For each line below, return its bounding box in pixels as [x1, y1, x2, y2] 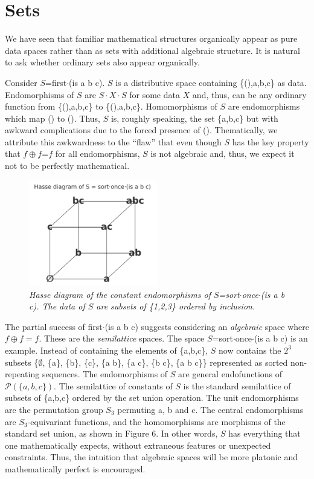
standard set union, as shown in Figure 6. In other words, [5, 427, 218, 440]
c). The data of [29, 300, 85, 312]
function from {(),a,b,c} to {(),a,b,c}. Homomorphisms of [5, 100, 217, 113]
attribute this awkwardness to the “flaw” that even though [5, 135, 222, 148]
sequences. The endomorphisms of [42, 368, 168, 380]
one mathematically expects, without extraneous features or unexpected [5, 438, 271, 451]
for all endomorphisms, [55, 147, 140, 160]
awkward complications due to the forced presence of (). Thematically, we [5, 124, 278, 136]
